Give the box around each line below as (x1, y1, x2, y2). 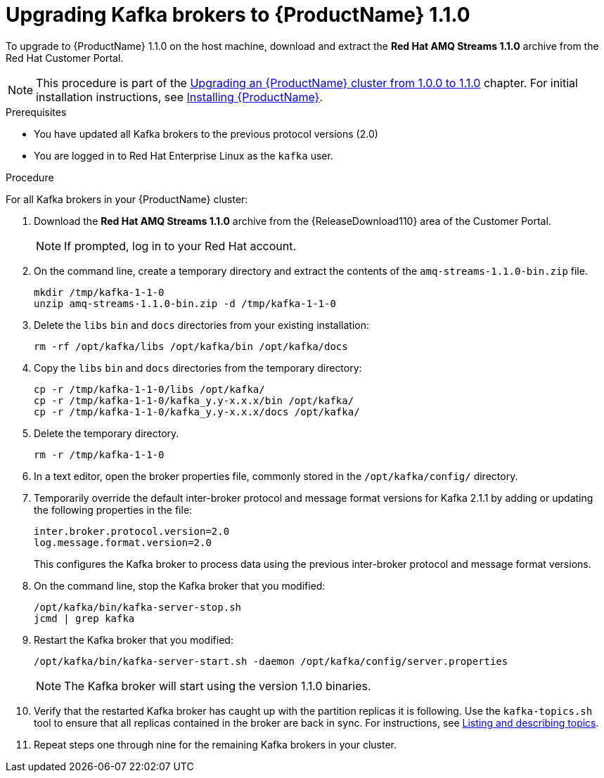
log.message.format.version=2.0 (34, 536, 212, 548)
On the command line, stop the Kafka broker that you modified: (34, 579, 326, 592)
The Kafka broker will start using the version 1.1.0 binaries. (64, 678, 371, 693)
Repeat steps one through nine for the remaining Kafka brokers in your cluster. (34, 738, 397, 751)
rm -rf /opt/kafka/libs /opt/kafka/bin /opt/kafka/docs (34, 340, 348, 352)
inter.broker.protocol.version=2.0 (34, 525, 230, 537)
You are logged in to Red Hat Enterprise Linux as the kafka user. (34, 149, 333, 162)
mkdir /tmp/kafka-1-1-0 (34, 286, 165, 298)
